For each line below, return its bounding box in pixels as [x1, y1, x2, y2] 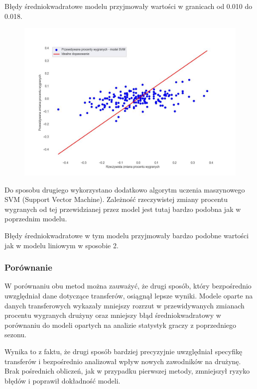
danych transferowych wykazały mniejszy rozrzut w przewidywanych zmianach [4, 300, 245, 310]
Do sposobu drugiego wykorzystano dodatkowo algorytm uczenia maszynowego [4, 184, 245, 194]
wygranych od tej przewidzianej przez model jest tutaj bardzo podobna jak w [4, 203, 241, 214]
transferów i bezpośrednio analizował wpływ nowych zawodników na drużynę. [4, 356, 241, 366]
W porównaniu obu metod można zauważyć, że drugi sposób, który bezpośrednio [4, 281, 252, 291]
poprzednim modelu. [4, 213, 67, 224]
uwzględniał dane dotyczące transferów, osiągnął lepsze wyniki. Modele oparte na [4, 290, 253, 300]
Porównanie [4, 261, 52, 274]
